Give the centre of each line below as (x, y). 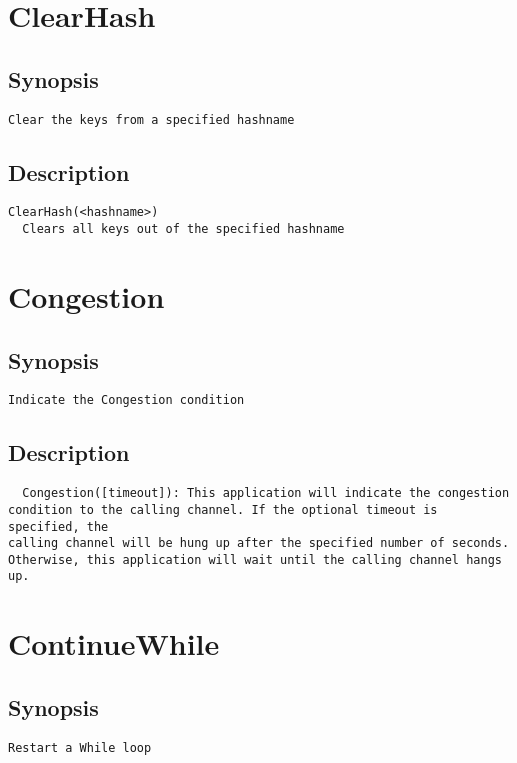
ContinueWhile (114, 643)
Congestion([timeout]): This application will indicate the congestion (266, 493)
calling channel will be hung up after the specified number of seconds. (259, 543)
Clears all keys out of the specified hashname (183, 229)
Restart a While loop (80, 747)
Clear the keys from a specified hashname (151, 119)
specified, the (58, 526)
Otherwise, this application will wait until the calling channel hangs (255, 559)
